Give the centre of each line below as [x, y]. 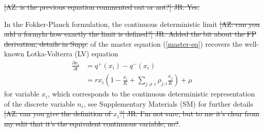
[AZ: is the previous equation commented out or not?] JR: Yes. [102, 7]
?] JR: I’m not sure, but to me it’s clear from [189, 113]
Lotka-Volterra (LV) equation [72, 54]
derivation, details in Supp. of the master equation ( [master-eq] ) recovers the [123, 43]
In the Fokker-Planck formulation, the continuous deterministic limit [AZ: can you [132, 24]
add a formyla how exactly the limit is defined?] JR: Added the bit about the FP [130, 34]
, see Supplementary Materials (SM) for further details [168, 103]
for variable [22, 94]
